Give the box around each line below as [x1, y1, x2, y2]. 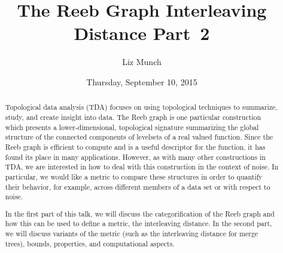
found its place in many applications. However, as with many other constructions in [5, 152, 266, 162]
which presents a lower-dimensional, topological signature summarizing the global [5, 122, 259, 132]
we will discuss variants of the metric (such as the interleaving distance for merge [5, 229, 258, 239]
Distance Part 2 [74, 21, 210, 45]
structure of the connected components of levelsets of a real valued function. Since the [5, 132, 273, 142]
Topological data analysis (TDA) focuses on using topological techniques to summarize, [5, 102, 278, 112]
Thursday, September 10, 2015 [86, 75, 197, 88]
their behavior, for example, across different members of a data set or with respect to [5, 181, 270, 192]
